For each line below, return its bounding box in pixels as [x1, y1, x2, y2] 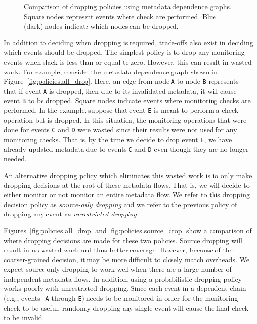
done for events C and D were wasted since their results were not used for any [4, 124, 237, 135]
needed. [4, 153, 27, 164]
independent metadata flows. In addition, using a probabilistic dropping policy [4, 273, 242, 284]
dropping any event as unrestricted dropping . [4, 209, 139, 219]
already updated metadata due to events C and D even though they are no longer [4, 144, 249, 154]
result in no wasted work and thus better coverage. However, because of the [4, 245, 233, 255]
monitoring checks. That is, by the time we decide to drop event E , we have [4, 134, 232, 144]
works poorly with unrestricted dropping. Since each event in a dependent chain [4, 283, 246, 293]
